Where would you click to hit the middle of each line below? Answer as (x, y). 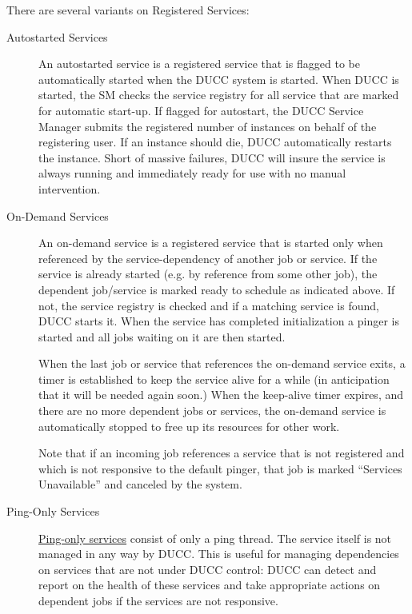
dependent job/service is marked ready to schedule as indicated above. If (217, 289)
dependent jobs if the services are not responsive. (158, 600)
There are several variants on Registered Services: (128, 10)
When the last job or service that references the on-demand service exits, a (222, 363)
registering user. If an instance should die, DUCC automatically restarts (215, 142)
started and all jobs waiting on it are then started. (162, 336)
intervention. (70, 188)
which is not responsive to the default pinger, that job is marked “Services (220, 468)
